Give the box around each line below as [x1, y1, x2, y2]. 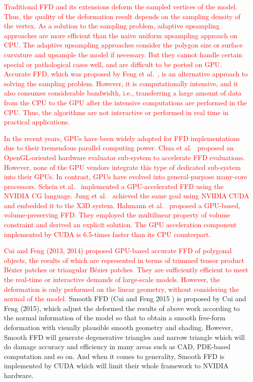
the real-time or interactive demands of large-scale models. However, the [4, 274, 220, 285]
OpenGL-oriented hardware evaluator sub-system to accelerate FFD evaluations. [4, 152, 245, 162]
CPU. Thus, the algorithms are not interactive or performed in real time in [4, 107, 229, 117]
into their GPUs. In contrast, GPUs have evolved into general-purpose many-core [4, 171, 248, 182]
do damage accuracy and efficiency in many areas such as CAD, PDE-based [4, 341, 231, 352]
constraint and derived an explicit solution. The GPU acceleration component [4, 219, 237, 230]
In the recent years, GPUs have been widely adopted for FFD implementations [4, 133, 240, 143]
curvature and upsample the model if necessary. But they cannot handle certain [4, 49, 242, 59]
